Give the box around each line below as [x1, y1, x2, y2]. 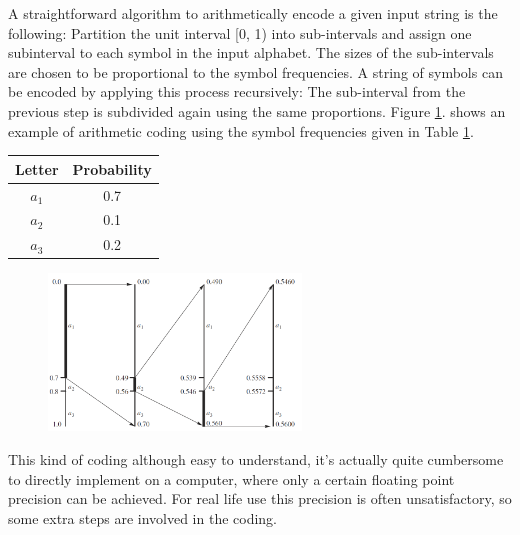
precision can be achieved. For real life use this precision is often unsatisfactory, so [8, 488, 512, 509]
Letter [15, 158, 59, 179]
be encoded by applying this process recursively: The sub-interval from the [8, 81, 466, 102]
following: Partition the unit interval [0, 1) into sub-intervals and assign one [8, 22, 472, 43]
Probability [72, 158, 152, 179]
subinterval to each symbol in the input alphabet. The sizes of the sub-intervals [8, 42, 494, 63]
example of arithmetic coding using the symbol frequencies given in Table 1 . [8, 120, 474, 141]
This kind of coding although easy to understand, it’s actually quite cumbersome [8, 448, 504, 469]
